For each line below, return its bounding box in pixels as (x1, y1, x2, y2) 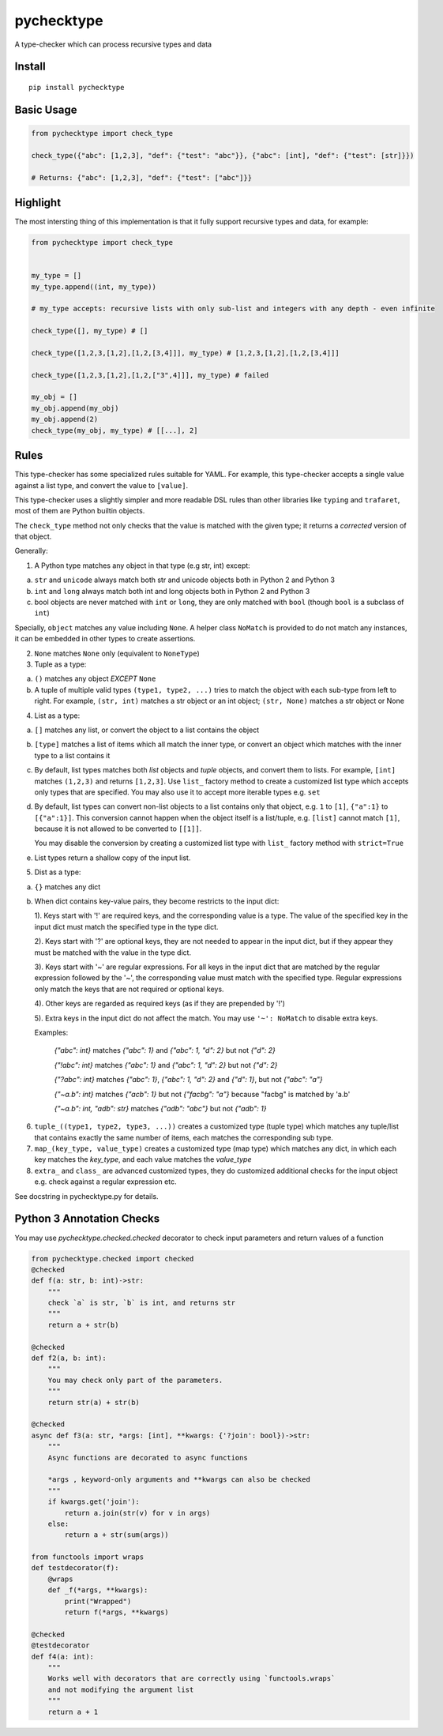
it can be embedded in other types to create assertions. (14, 634, 196, 644)
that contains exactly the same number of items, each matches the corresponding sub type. (34, 1133, 333, 1142)
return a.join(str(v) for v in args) (64, 1509, 211, 1517)
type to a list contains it (34, 750, 111, 760)
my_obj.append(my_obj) (31, 404, 119, 412)
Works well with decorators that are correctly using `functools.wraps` (47, 1674, 336, 1683)
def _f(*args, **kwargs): (47, 1586, 148, 1595)
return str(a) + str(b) (47, 1398, 140, 1407)
